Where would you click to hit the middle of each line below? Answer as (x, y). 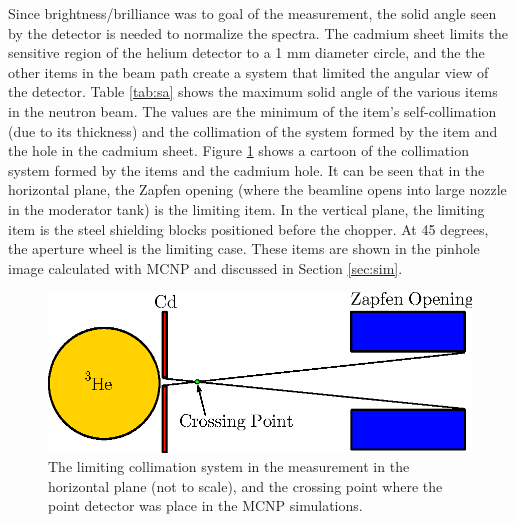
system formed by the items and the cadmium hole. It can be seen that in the (246, 169)
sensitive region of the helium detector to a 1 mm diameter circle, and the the (246, 52)
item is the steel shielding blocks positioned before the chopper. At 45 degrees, (248, 228)
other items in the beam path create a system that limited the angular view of (248, 71)
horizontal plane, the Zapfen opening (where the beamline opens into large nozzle (257, 189)
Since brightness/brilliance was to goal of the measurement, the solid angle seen (252, 13)
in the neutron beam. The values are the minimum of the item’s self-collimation (252, 110)
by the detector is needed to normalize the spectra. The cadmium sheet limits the (258, 32)
